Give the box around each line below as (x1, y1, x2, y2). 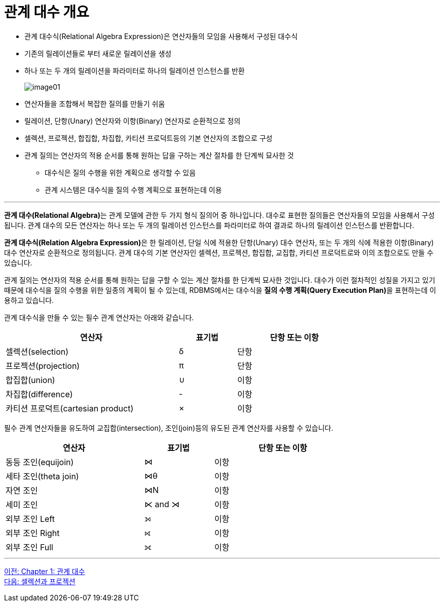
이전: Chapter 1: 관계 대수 (4, 566, 85, 576)
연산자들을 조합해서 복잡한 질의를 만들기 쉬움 (24, 99, 165, 108)
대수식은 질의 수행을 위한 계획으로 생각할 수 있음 (45, 168, 196, 177)
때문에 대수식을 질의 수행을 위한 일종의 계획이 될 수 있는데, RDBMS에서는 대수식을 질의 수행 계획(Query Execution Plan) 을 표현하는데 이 (4, 285, 436, 294)
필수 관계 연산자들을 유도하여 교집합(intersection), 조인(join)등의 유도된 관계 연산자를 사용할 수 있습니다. (4, 423, 334, 432)
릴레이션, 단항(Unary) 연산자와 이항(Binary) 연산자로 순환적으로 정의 (24, 116, 241, 125)
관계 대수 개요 (4, 4, 89, 21)
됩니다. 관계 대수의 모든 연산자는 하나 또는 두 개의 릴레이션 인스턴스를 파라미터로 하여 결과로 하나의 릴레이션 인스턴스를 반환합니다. (4, 220, 415, 230)
